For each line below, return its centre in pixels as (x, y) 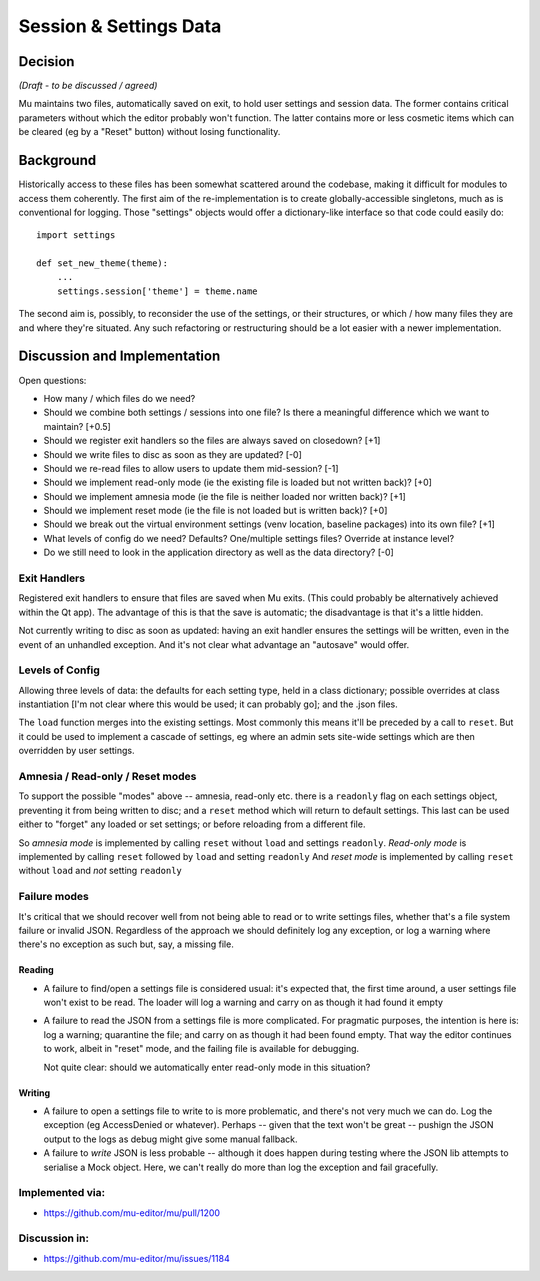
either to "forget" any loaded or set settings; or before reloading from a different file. (192, 824)
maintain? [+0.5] (77, 426)
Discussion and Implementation (119, 356)
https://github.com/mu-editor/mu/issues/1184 (136, 1258)
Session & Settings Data (120, 26)
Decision (46, 61)
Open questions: (52, 380)
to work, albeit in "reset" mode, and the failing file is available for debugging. (201, 1049)
